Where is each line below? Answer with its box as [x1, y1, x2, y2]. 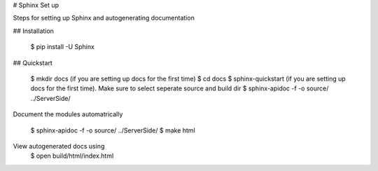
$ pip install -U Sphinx [30, 43, 94, 51]
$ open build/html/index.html [30, 151, 114, 160]
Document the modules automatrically [13, 110, 123, 118]
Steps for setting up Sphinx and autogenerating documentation [13, 14, 195, 22]
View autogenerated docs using [13, 142, 105, 150]
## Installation [13, 27, 54, 35]
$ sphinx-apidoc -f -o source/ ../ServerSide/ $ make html [30, 126, 195, 135]
